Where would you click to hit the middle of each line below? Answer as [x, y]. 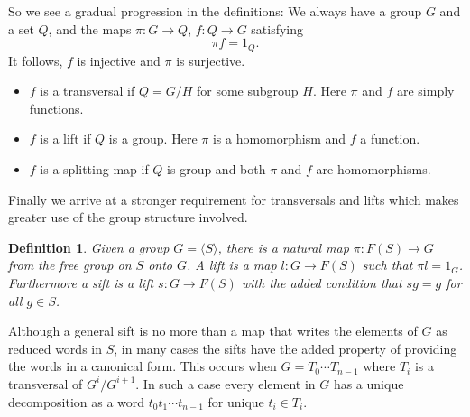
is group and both [217, 169]
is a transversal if [88, 91]
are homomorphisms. [373, 169]
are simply [425, 91]
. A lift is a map [232, 265]
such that [387, 265]
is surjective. [211, 60]
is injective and [119, 60]
